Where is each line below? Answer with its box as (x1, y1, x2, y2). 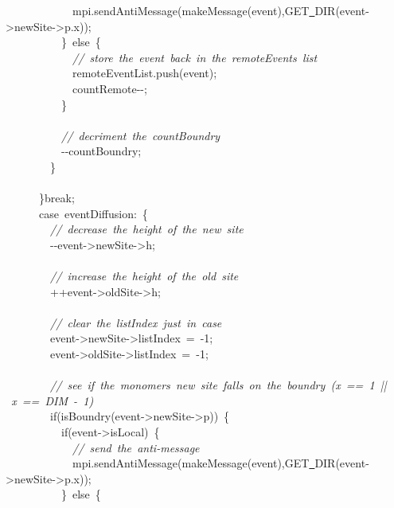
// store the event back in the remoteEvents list (72, 49, 318, 65)
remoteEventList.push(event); (72, 64, 217, 81)
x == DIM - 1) (11, 392, 94, 408)
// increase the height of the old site (50, 268, 239, 284)
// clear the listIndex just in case (50, 314, 222, 330)
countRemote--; (72, 80, 147, 96)
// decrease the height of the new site (50, 221, 244, 237)
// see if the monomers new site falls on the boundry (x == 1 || (50, 377, 387, 393)
